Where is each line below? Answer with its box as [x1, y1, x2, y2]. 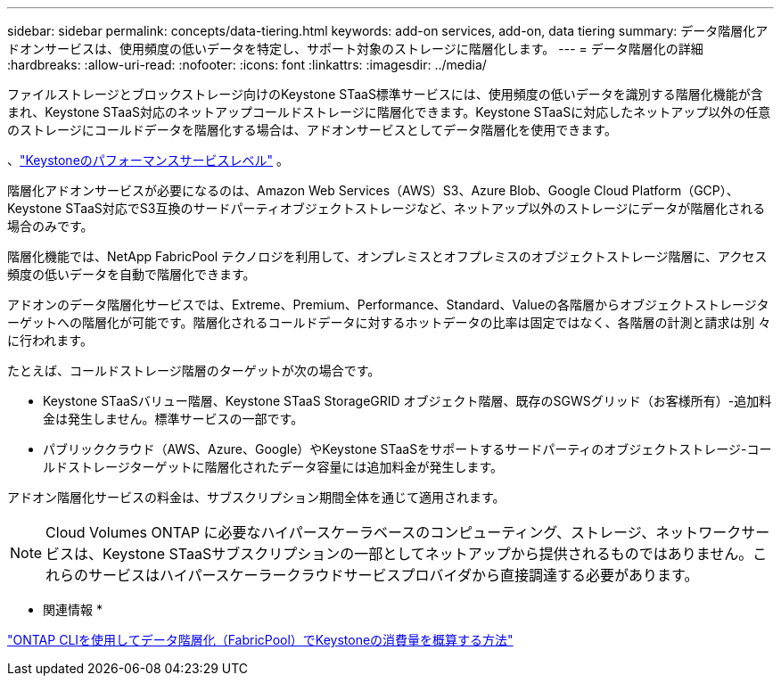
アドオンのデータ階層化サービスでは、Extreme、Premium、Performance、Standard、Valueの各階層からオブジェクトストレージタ [7, 297, 769, 312]
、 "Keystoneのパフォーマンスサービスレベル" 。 [7, 152, 289, 168]
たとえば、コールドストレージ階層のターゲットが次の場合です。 [7, 363, 381, 378]
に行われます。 [7, 333, 93, 348]
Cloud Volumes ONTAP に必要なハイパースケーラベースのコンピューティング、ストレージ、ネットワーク [45, 523, 742, 541]
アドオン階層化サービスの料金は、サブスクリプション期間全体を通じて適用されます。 [7, 490, 506, 505]
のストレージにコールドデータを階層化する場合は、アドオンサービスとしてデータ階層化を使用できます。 [7, 122, 617, 137]
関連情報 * [43, 602, 103, 617]
